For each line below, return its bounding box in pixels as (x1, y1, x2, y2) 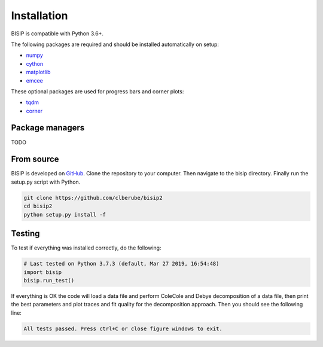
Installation (11, 9, 68, 22)
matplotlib (26, 69, 51, 76)
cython (26, 60, 44, 67)
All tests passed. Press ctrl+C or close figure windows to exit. (23, 325, 223, 332)
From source (11, 154, 59, 165)
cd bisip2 (23, 203, 53, 209)
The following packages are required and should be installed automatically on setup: (11, 41, 220, 48)
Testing (11, 229, 40, 239)
